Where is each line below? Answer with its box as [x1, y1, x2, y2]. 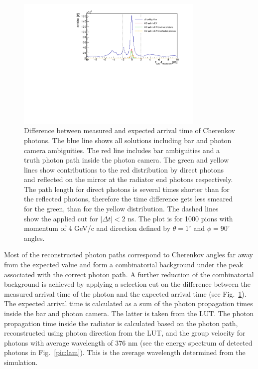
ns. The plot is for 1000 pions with [128, 213, 233, 223]
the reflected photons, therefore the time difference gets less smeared [24, 193, 233, 204]
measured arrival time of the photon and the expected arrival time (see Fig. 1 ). [4, 288, 247, 299]
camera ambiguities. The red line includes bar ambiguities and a [24, 145, 220, 155]
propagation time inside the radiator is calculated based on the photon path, [4, 318, 238, 328]
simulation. [4, 357, 38, 367]
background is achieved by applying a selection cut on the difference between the [4, 279, 251, 289]
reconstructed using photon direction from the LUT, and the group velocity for [4, 328, 246, 338]
